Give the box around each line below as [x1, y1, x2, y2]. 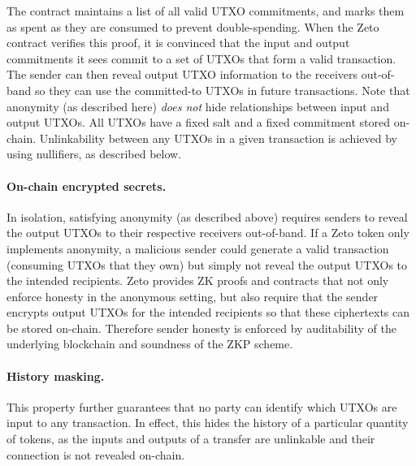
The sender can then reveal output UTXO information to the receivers [6, 66, 357, 83]
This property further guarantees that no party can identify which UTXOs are [6, 398, 397, 415]
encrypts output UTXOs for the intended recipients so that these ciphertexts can [6, 304, 410, 321]
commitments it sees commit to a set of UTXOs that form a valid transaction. [6, 50, 396, 67]
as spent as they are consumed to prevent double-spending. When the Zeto [6, 18, 379, 35]
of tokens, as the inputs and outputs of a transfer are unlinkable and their [6, 430, 375, 447]
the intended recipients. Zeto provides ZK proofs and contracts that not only [6, 272, 389, 289]
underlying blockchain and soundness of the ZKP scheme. [6, 335, 293, 352]
